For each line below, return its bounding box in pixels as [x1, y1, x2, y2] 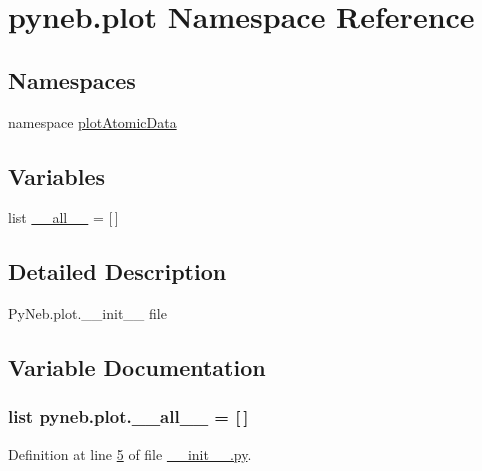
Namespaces [8, 64, 136, 95]
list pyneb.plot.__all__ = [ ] [8, 404, 249, 429]
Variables [8, 160, 106, 191]
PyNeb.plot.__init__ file [8, 303, 167, 324]
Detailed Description [8, 256, 227, 287]
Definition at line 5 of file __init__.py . [8, 443, 252, 464]
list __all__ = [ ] [8, 207, 119, 228]
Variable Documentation [8, 352, 266, 383]
